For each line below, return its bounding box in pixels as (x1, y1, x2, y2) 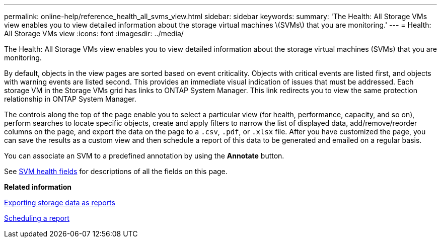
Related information (4, 183, 72, 191)
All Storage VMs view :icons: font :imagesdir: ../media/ (4, 29, 184, 38)
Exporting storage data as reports (4, 198, 115, 207)
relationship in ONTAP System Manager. (4, 95, 136, 103)
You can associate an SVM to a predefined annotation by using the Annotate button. (4, 151, 284, 160)
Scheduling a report (4, 214, 69, 222)
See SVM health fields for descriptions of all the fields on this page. (4, 167, 228, 176)
